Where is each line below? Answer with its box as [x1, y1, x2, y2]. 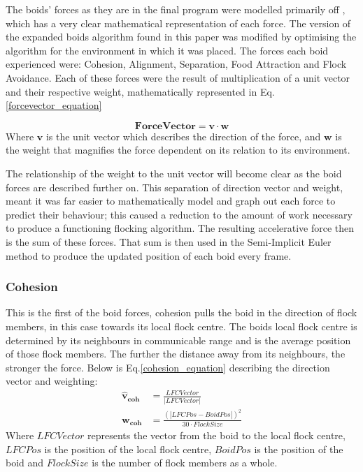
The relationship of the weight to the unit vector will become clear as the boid [6, 165, 342, 180]
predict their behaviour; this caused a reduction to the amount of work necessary [6, 207, 353, 221]
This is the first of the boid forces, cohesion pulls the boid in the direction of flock [6, 305, 357, 320]
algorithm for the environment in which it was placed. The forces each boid [6, 43, 329, 57]
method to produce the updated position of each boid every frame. [6, 248, 292, 263]
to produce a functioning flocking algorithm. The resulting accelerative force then [6, 221, 355, 235]
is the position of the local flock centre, [44, 441, 212, 456]
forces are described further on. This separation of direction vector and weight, [6, 179, 343, 194]
